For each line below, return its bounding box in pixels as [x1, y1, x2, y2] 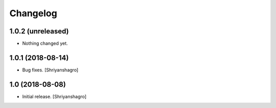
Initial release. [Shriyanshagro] [22, 93, 87, 99]
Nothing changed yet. [22, 41, 68, 47]
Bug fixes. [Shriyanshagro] [22, 66, 79, 73]
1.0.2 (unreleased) [9, 27, 69, 35]
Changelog [9, 8, 57, 19]
